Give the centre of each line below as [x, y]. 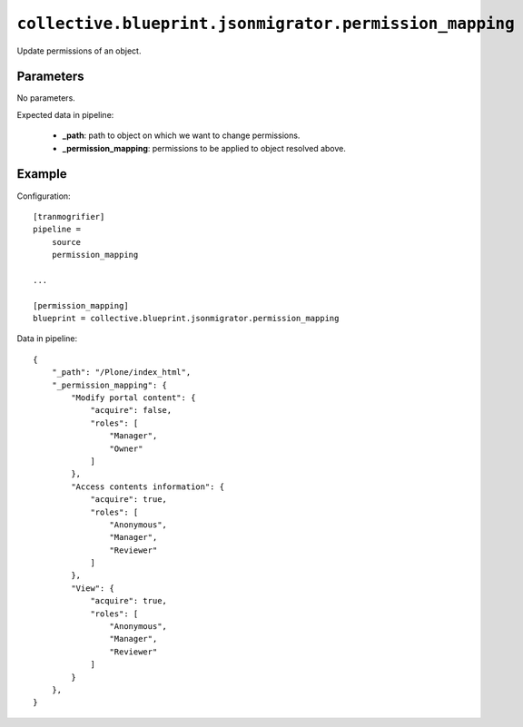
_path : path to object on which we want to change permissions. [181, 135]
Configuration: [44, 196]
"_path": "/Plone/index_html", [121, 373]
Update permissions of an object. [79, 51]
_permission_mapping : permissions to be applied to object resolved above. [204, 148]
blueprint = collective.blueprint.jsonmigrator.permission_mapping [186, 319]
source [66, 242]
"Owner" [126, 448]
